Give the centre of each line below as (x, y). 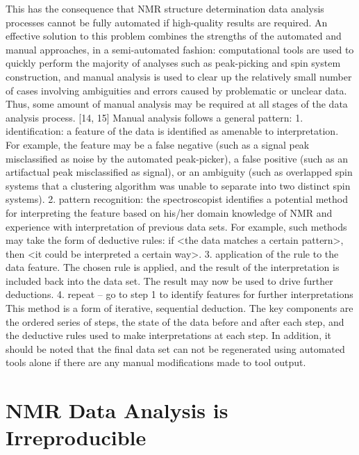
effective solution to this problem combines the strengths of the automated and (174, 36)
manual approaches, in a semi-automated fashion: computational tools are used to (180, 49)
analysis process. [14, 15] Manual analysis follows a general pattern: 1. (155, 117)
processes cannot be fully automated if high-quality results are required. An (167, 22)
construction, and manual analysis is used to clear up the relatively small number (179, 76)
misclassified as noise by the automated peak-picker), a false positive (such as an (177, 158)
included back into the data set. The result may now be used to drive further (169, 280)
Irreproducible (76, 437)
